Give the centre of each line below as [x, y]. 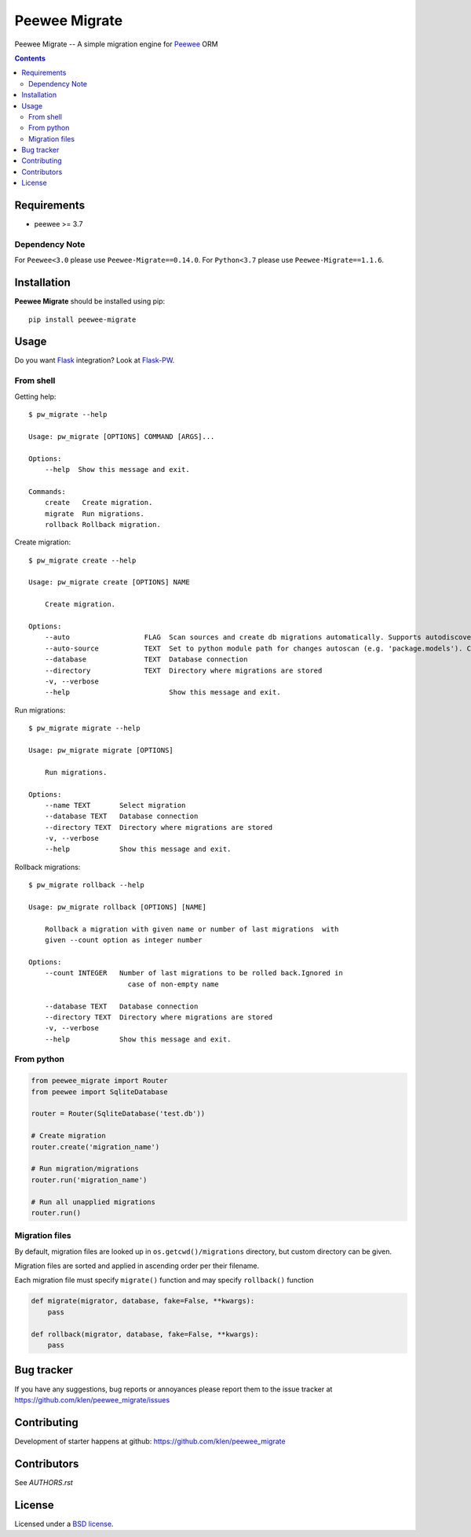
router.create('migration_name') [95, 1147]
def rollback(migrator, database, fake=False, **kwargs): [145, 1334]
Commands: [47, 491]
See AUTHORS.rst [44, 1482]
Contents [30, 58]
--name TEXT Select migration [115, 805]
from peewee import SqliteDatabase [99, 1092]
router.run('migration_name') [89, 1179]
